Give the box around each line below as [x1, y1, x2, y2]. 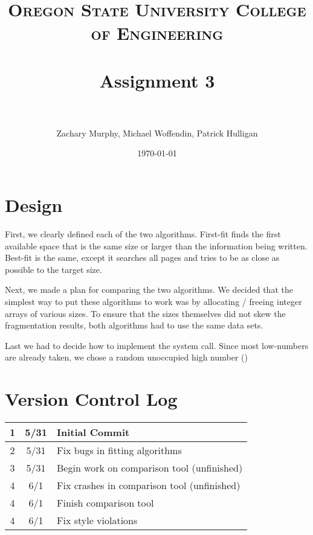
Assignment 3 [99, 68, 215, 92]
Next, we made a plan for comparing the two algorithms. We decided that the [5, 283, 293, 296]
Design [5, 193, 63, 217]
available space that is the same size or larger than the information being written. [5, 239, 308, 252]
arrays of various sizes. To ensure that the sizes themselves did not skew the [5, 307, 286, 319]
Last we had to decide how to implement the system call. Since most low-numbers [5, 339, 309, 351]
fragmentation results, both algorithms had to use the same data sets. [5, 319, 263, 332]
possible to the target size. [5, 263, 102, 275]
